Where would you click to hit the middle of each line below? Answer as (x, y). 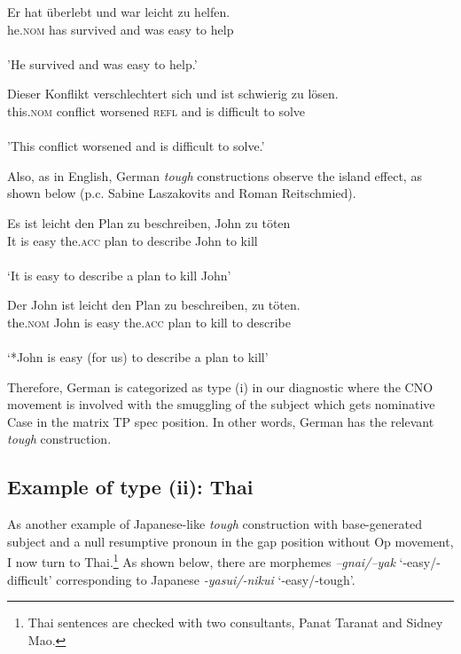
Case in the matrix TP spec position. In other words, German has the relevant (221, 421)
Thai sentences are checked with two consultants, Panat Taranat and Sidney (235, 622)
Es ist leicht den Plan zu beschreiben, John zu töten (149, 222)
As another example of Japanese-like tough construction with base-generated (215, 524)
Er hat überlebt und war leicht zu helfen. (119, 12)
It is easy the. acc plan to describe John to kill (133, 240)
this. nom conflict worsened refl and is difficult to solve (156, 110)
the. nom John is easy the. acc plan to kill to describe (149, 322)
